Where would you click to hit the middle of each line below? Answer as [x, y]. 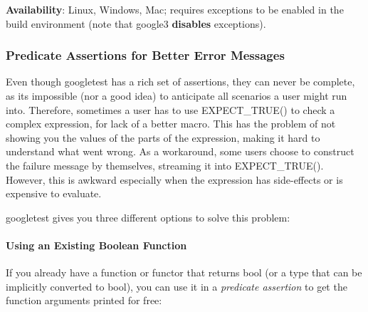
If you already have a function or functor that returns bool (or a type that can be [184, 272]
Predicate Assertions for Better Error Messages [145, 55]
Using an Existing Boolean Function [96, 245]
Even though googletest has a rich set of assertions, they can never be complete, [180, 82]
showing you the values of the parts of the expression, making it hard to [163, 137]
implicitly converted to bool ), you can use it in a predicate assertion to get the [177, 286]
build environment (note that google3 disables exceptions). [136, 23]
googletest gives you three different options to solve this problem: [148, 217]
